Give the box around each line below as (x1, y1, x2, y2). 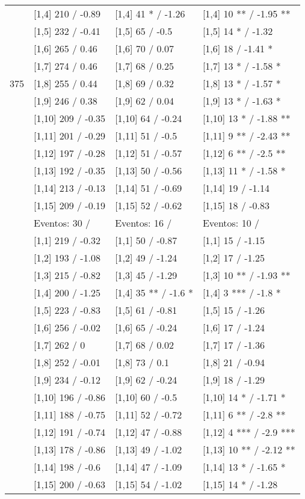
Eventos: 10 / (202, 216, 259, 230)
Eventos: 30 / (34, 216, 91, 230)
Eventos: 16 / (115, 216, 172, 230)
